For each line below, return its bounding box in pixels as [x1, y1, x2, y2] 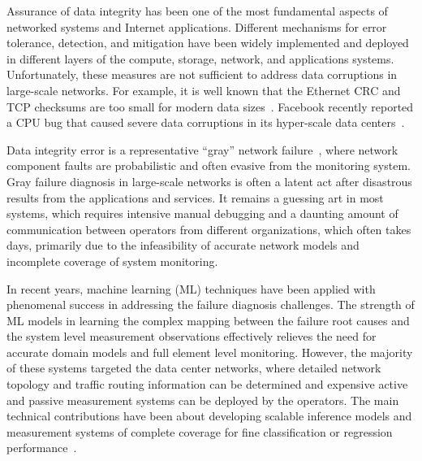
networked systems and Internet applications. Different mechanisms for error [6, 18, 387, 35]
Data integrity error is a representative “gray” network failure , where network [6, 141, 398, 158]
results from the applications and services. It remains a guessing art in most [6, 189, 384, 206]
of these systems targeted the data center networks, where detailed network [6, 359, 381, 376]
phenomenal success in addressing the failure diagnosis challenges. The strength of [6, 296, 415, 313]
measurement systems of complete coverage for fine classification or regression [6, 423, 393, 440]
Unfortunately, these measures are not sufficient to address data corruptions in [6, 66, 398, 83]
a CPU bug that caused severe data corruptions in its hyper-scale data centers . [6, 114, 405, 131]
